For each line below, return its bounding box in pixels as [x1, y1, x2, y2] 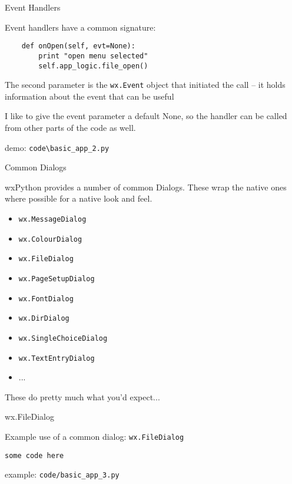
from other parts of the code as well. [5, 121, 136, 133]
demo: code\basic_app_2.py [5, 141, 109, 153]
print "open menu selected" [38, 51, 148, 60]
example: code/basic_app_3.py [5, 468, 120, 480]
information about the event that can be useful [5, 90, 174, 102]
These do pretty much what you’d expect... [5, 390, 160, 403]
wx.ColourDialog [18, 235, 82, 243]
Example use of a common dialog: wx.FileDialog [5, 430, 184, 443]
